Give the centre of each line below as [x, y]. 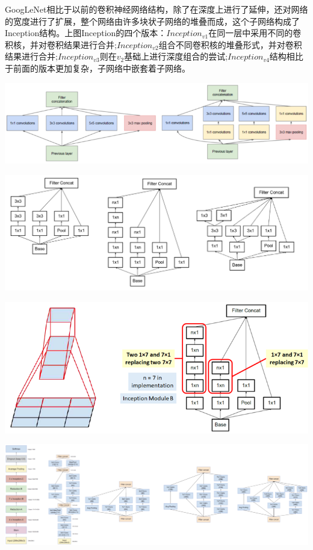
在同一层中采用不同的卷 [255, 33]
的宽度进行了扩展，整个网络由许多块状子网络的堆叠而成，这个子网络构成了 [152, 21]
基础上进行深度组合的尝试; [176, 56]
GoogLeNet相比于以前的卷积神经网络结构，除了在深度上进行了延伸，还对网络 [156, 9]
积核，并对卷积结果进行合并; [61, 44]
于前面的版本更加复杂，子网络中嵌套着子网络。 [98, 68]
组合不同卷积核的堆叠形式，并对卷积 [230, 44]
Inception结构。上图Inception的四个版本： [86, 33]
